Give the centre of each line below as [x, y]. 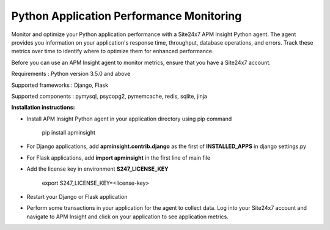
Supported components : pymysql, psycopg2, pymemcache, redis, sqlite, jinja [109, 96]
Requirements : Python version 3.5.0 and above [71, 74]
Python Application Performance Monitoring [127, 16]
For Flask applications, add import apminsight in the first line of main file [119, 158]
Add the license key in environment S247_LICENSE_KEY [97, 169]
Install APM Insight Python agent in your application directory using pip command [129, 119]
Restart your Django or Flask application [77, 197]
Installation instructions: [43, 108]
